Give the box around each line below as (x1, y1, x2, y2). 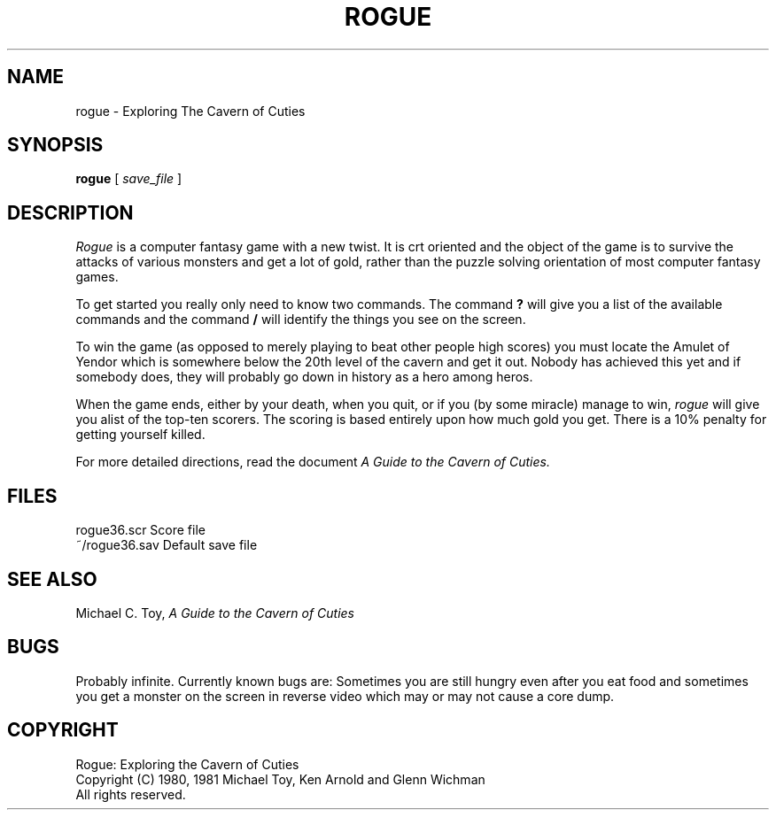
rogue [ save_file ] (75, 171, 182, 187)
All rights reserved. (75, 786, 186, 802)
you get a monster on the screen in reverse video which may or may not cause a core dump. (75, 688, 615, 704)
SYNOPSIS (7, 134, 104, 157)
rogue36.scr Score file (75, 522, 206, 538)
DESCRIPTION (7, 201, 134, 224)
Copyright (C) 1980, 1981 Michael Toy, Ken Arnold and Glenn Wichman (75, 771, 485, 787)
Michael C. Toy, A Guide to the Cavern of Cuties (75, 605, 354, 620)
